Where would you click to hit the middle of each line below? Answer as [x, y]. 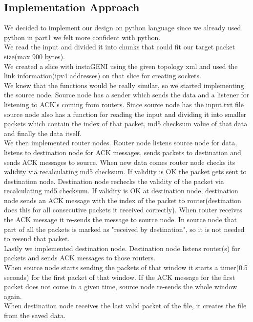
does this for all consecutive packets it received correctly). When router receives [123, 210]
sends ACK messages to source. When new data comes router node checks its [120, 162]
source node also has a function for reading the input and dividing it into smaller [125, 114]
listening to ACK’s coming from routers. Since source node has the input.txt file [124, 104]
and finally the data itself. [43, 133]
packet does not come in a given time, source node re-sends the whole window [121, 287]
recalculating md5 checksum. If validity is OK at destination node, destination [121, 191]
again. [13, 296]
